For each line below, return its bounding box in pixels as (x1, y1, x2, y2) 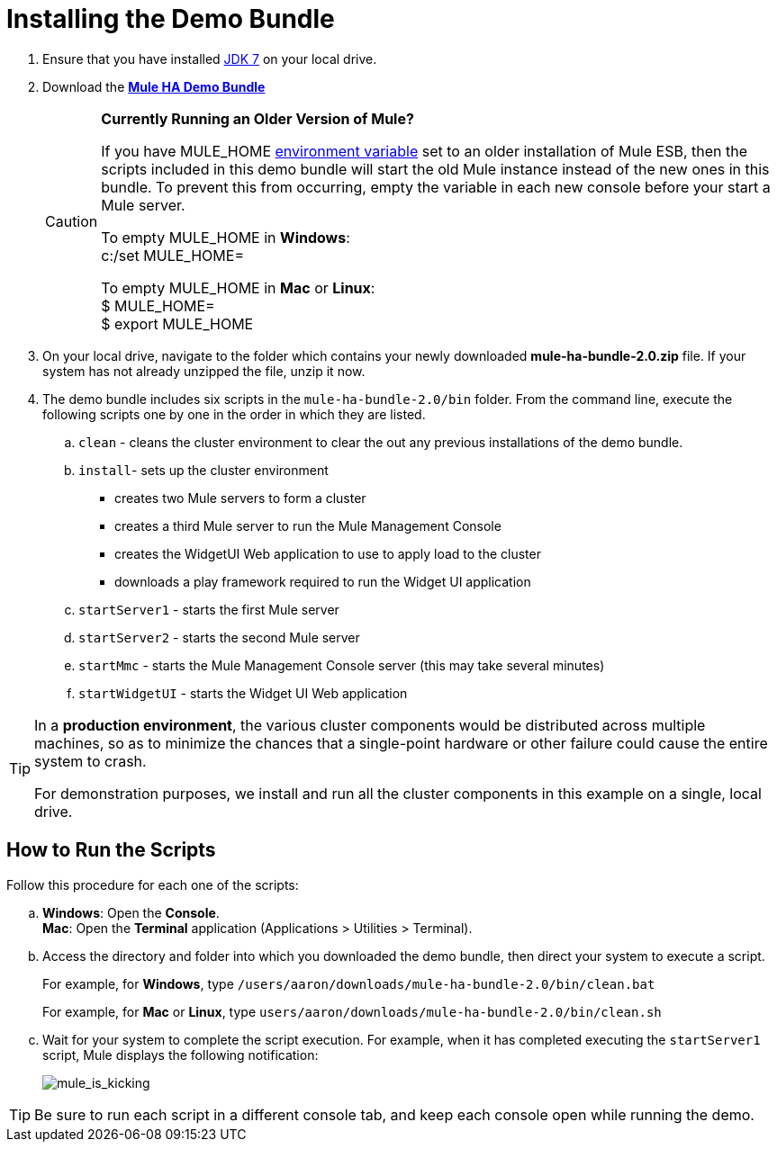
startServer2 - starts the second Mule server (78, 629, 360, 645)
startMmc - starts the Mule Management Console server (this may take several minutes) (78, 657, 605, 673)
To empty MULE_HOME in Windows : (101, 228, 350, 247)
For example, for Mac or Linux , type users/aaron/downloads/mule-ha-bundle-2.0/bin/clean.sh (42, 1003, 662, 1019)
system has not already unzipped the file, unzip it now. (42, 363, 366, 379)
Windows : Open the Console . (42, 904, 220, 920)
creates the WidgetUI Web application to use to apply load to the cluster (114, 545, 541, 561)
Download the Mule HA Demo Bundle (42, 78, 266, 94)
